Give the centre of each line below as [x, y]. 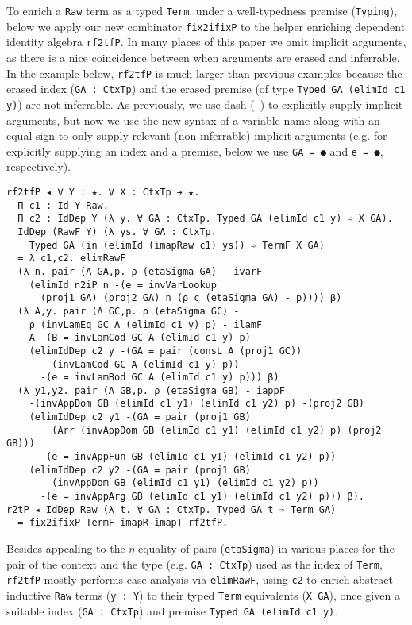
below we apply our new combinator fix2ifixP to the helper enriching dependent [206, 26]
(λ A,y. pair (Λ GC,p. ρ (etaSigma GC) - [129, 311]
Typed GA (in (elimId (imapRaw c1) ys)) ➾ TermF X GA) [177, 245]
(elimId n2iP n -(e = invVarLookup [123, 285]
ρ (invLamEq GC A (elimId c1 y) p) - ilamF [146, 324]
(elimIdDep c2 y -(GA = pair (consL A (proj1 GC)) [166, 351]
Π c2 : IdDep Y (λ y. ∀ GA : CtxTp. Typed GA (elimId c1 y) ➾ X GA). [205, 219]
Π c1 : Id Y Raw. [63, 205]
